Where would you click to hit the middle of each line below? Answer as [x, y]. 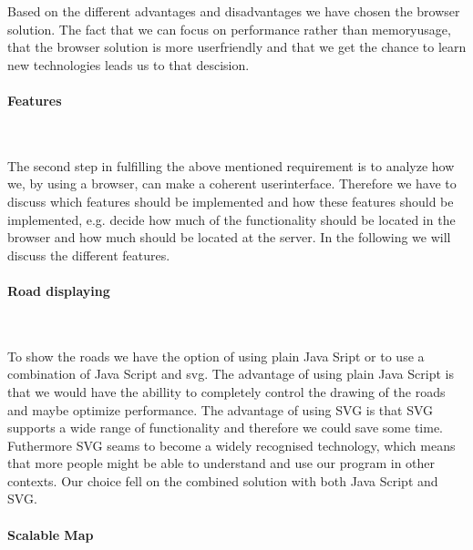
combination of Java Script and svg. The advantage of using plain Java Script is [231, 374]
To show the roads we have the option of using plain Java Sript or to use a [216, 356]
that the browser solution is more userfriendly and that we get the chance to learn [237, 47]
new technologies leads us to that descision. [129, 64]
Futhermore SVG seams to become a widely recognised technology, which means [231, 445]
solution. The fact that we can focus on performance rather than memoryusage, [229, 29]
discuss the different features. [89, 255]
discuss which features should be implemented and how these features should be [231, 201]
